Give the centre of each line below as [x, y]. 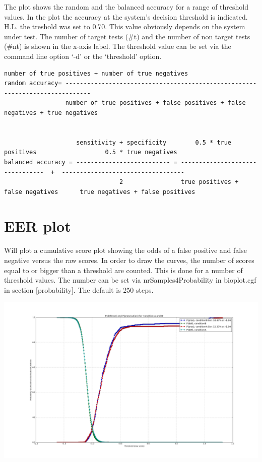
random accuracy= [33, 83]
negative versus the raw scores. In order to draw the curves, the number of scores [129, 260]
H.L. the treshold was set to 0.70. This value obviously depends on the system [125, 26]
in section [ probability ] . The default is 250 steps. [79, 289]
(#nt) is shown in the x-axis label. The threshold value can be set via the [118, 46]
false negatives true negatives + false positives [100, 192]
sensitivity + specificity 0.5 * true [154, 142]
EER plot [38, 226]
